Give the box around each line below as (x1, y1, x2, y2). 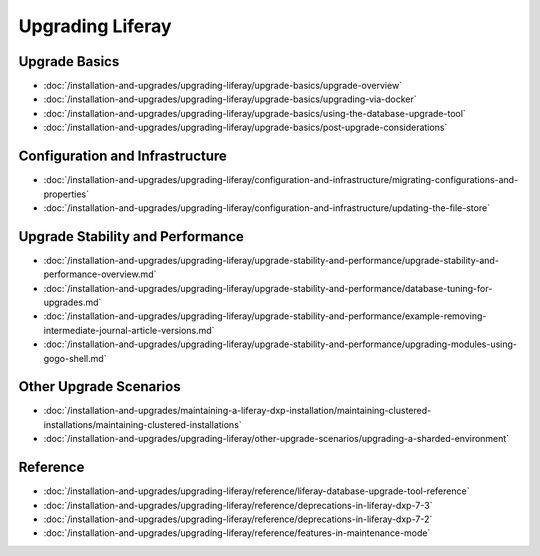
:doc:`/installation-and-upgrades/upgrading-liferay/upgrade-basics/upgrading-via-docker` (43, 93, 417, 105)
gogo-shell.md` (43, 352, 107, 364)
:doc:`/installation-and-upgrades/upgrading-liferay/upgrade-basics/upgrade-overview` (43, 80, 403, 92)
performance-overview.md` (43, 268, 157, 280)
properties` (43, 188, 90, 200)
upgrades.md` (43, 296, 102, 308)
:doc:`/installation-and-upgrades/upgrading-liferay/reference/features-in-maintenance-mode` (43, 527, 431, 539)
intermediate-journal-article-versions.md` (43, 324, 215, 336)
